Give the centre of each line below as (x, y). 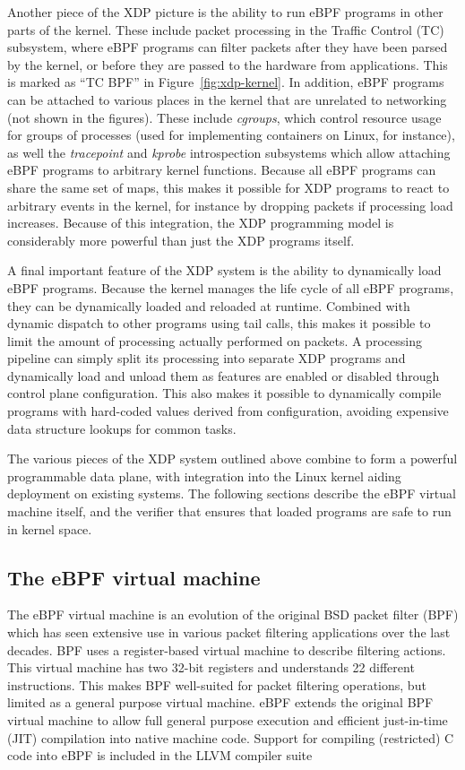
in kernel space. (50, 528)
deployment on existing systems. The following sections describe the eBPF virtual (232, 493)
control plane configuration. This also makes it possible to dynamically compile (224, 393)
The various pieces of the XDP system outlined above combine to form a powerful (232, 459)
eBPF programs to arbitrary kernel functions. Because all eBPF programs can (222, 170)
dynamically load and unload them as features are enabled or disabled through (224, 375)
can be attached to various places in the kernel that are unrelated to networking (227, 99)
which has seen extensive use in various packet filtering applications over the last (229, 632)
